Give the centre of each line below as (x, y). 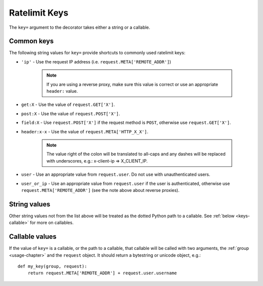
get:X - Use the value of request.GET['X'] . (68, 104)
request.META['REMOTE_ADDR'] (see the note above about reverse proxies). (100, 190)
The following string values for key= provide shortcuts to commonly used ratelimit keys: (97, 53)
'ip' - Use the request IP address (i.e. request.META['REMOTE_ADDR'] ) (96, 61)
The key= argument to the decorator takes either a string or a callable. (80, 27)
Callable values (33, 237)
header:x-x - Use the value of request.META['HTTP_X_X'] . (85, 131)
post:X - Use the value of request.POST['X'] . (71, 113)
